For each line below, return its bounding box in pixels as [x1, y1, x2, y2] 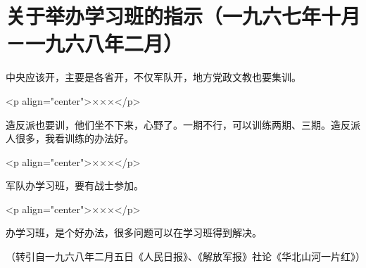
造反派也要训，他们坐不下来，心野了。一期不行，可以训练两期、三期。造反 [6, 117, 351, 132]
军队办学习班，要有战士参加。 [6, 178, 144, 193]
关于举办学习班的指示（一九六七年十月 [6, 1, 361, 30]
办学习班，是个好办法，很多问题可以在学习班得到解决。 [6, 225, 262, 240]
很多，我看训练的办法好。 [15, 131, 134, 146]
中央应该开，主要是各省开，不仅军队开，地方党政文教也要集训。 [6, 70, 301, 84]
